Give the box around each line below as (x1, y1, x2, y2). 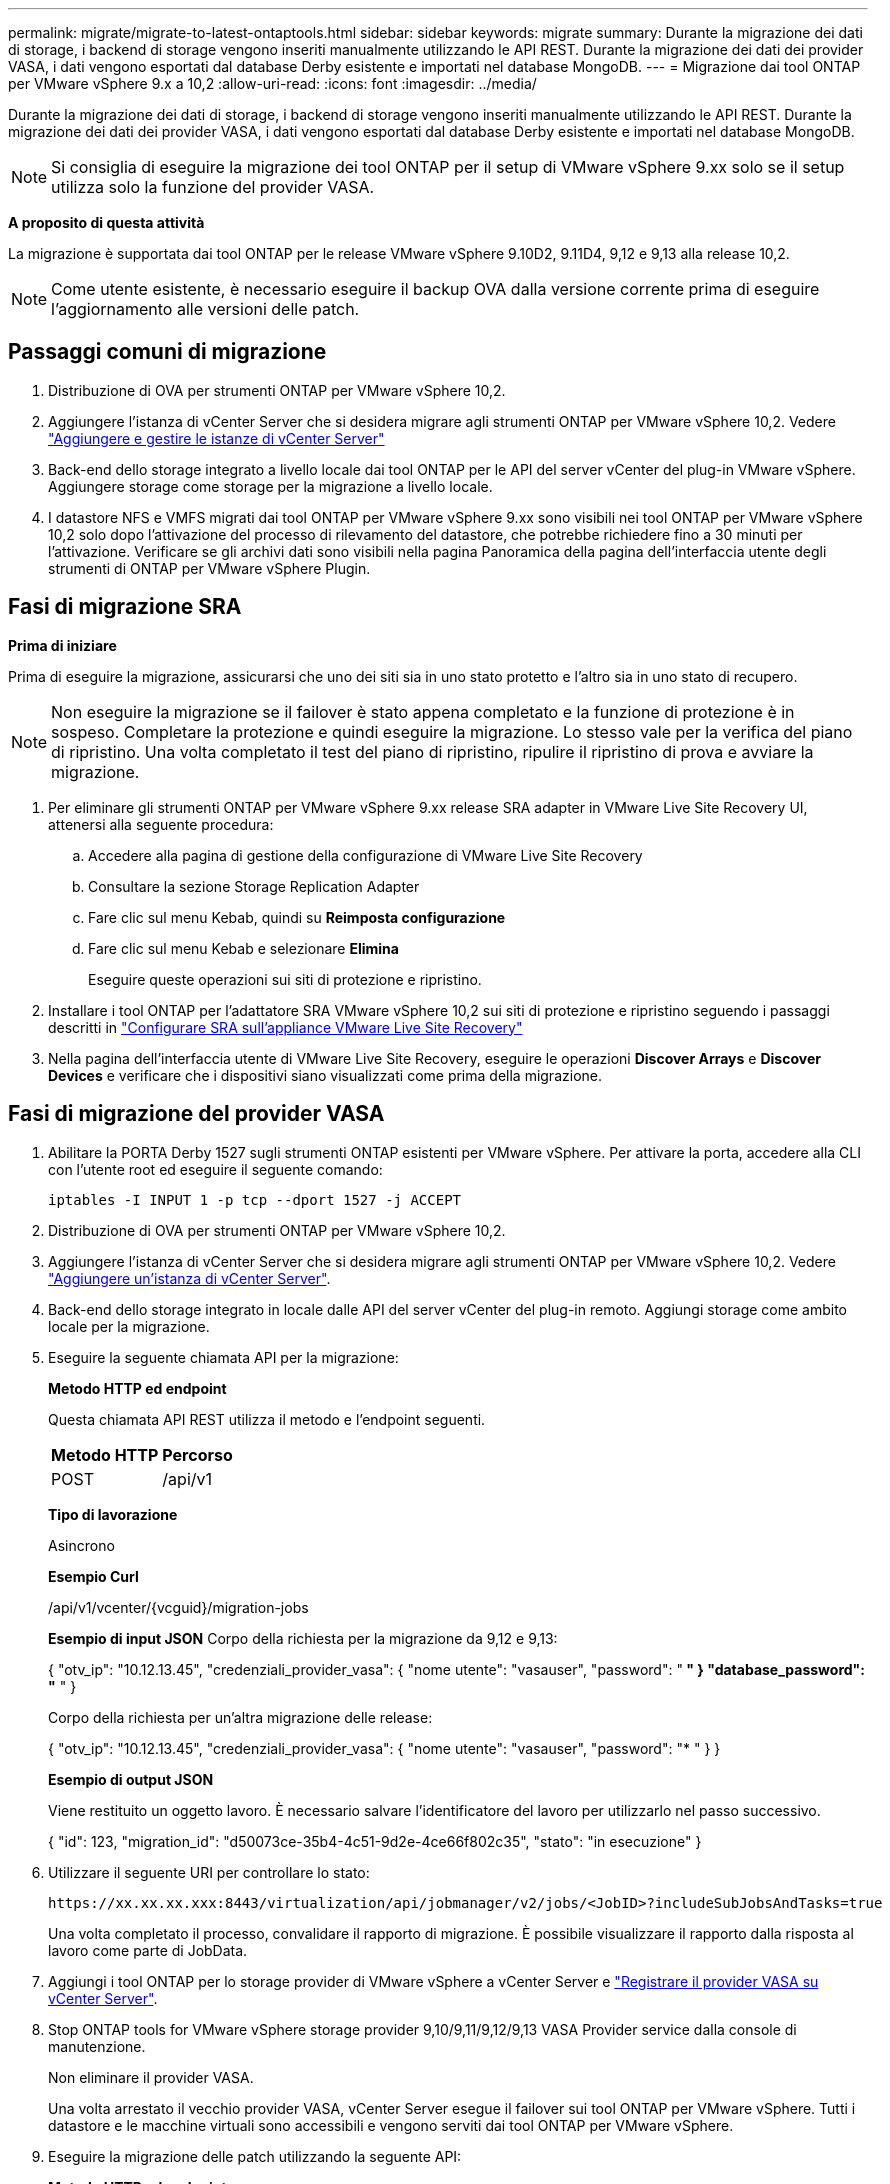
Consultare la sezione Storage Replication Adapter (88, 877, 420, 895)
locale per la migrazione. (48, 1317, 210, 1335)
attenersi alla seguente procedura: (48, 815, 274, 833)
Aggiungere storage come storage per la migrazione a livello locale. (48, 477, 493, 495)
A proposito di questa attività (8, 214, 205, 231)
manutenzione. (48, 2037, 146, 2055)
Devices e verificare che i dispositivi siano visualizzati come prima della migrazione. (48, 1066, 602, 1084)
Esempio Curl (48, 1567, 139, 1585)
